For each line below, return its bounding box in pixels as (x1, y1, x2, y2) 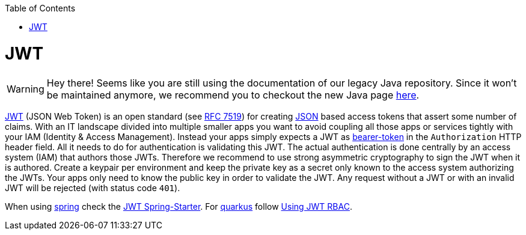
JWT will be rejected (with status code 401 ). (5, 182, 180, 193)
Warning (7, 82, 44, 95)
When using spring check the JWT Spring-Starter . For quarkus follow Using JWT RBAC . (5, 201, 352, 212)
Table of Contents (5, 3, 76, 13)
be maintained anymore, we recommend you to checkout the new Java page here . (46, 88, 420, 101)
